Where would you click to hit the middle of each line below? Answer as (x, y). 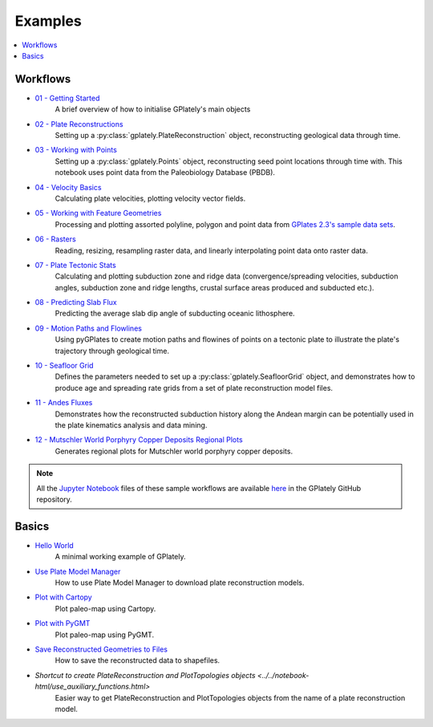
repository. (54, 499)
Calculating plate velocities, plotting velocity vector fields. (150, 198)
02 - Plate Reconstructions (79, 124)
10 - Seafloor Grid (64, 366)
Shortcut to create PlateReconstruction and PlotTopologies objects (145, 675)
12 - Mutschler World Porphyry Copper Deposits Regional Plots (139, 440)
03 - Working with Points (76, 150)
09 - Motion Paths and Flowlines (88, 328)
